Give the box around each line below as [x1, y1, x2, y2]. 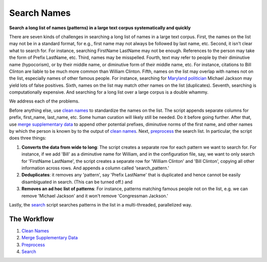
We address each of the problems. [9, 98, 80, 104]
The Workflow [9, 214, 54, 223]
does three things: [9, 135, 46, 141]
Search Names [9, 7, 71, 18]
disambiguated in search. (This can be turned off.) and [21, 179, 133, 185]
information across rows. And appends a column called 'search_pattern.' [21, 165, 170, 171]
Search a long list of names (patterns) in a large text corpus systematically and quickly [9, 25, 191, 31]
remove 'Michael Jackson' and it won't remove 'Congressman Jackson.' [21, 193, 168, 199]
